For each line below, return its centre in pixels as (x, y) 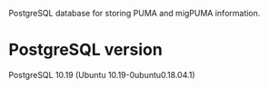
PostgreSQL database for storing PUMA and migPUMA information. (134, 13)
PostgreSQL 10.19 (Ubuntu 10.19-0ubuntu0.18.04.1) (102, 74)
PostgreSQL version (85, 50)
